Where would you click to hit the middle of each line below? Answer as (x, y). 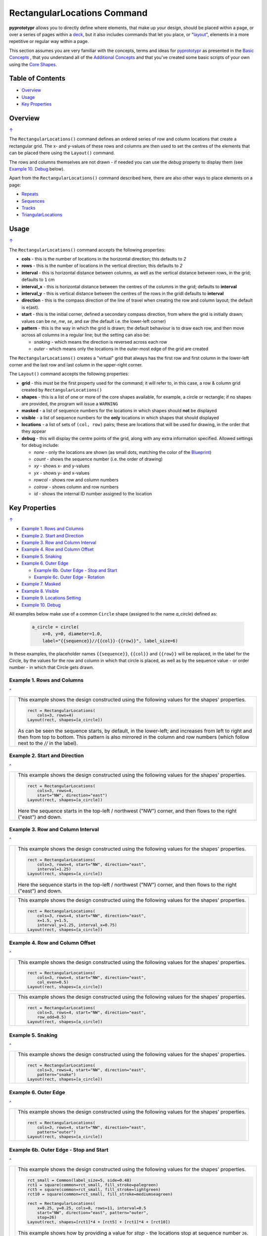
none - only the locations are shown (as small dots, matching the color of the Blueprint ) (123, 452)
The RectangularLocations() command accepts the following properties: (87, 250)
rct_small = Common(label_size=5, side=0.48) (80, 1180)
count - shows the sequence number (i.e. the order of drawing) (98, 459)
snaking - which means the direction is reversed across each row (101, 342)
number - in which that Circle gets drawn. (51, 667)
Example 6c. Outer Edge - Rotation (69, 577)
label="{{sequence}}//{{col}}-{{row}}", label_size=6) (110, 641)
